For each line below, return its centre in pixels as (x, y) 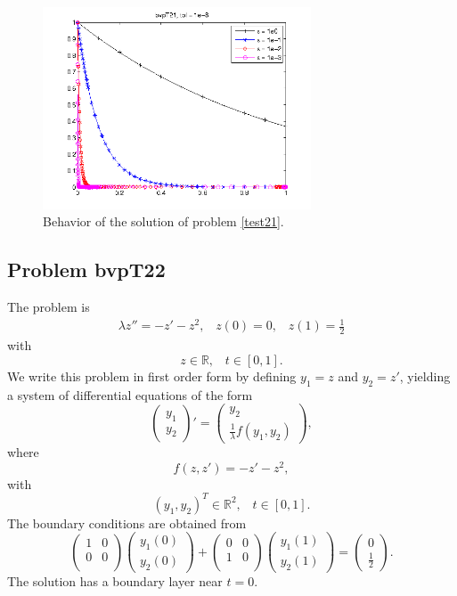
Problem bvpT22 (86, 269)
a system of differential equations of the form (130, 394)
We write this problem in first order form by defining (152, 376)
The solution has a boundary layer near (115, 581)
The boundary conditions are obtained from (127, 523)
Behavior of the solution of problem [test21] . (163, 221)
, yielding (425, 376)
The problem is (49, 307)
